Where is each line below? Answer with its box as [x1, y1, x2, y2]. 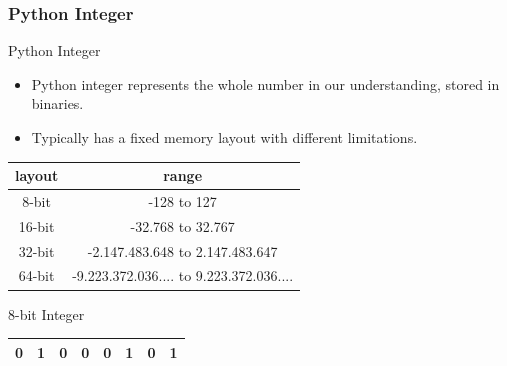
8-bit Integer [8, 303, 85, 324]
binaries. [31, 93, 84, 114]
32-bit [18, 240, 55, 261]
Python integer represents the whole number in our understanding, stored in [31, 73, 500, 94]
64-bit [18, 265, 55, 286]
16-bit [18, 215, 55, 236]
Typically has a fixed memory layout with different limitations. [31, 127, 418, 147]
